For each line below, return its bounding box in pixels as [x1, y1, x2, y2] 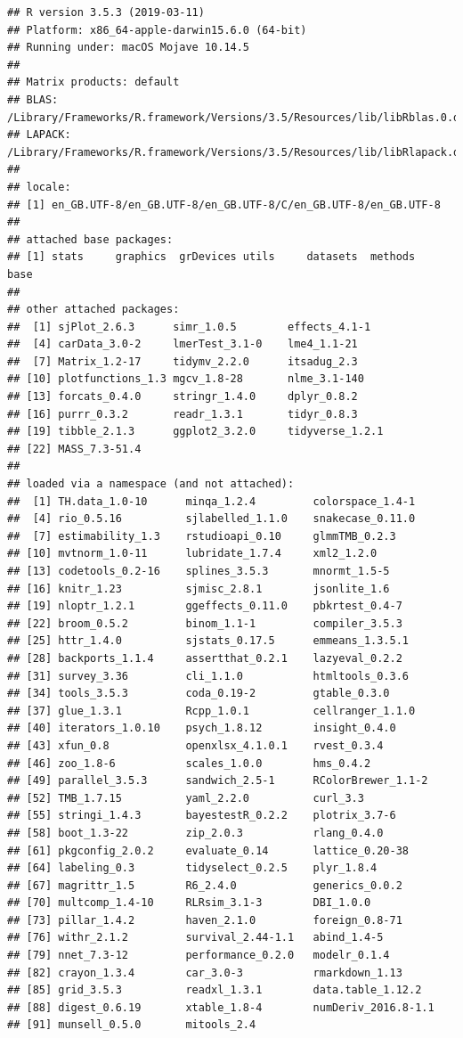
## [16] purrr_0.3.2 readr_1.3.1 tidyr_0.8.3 [7, 407, 358, 421]
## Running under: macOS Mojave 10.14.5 [7, 41, 250, 54]
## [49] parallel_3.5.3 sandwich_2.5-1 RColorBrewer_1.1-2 [7, 774, 428, 788]
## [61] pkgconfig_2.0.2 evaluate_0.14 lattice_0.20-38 [7, 844, 410, 857]
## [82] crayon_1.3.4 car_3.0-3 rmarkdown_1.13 [7, 966, 402, 979]
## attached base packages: [7, 233, 174, 246]
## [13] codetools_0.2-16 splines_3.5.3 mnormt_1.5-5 [7, 565, 390, 577]
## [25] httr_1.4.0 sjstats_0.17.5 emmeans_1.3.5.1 [7, 634, 410, 648]
